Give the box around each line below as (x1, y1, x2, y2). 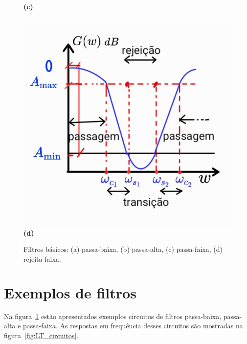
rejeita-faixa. (23, 253, 61, 264)
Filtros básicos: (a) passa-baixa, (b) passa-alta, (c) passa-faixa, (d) (23, 244, 223, 254)
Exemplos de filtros (4, 282, 136, 302)
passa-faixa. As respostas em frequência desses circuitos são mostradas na (22, 320, 243, 331)
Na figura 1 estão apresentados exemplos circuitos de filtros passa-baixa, (4, 311, 222, 321)
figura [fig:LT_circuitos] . (4, 330, 79, 340)
